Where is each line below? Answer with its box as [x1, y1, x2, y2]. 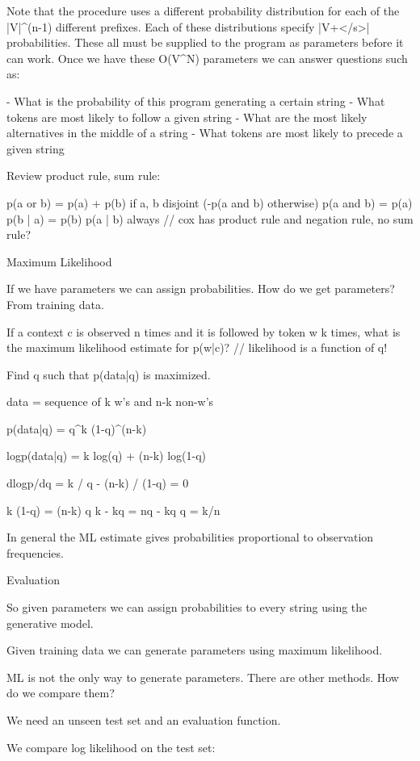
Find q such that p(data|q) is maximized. [6, 366, 211, 383]
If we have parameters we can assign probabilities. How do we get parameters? [6, 280, 395, 297]
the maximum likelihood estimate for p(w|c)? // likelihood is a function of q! [6, 339, 388, 356]
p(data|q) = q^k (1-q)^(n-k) [6, 420, 147, 437]
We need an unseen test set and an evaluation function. [6, 712, 281, 728]
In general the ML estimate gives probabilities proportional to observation [6, 529, 374, 546]
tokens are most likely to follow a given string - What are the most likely [6, 108, 367, 125]
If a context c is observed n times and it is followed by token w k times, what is [6, 323, 401, 340]
